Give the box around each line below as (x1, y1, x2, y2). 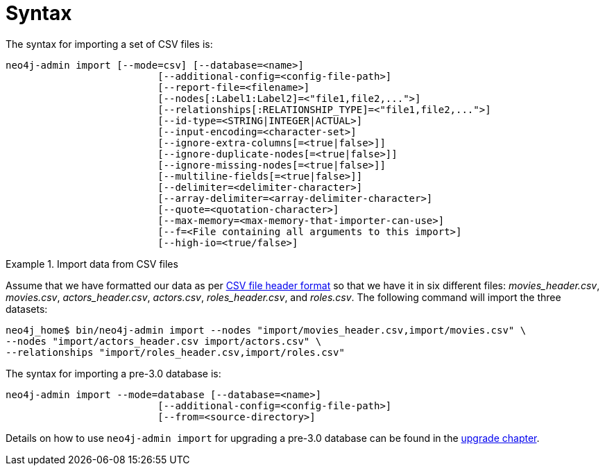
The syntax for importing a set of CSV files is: (6, 37, 213, 50)
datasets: (6, 302, 48, 315)
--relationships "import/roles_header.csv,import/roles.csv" (6, 346, 345, 358)
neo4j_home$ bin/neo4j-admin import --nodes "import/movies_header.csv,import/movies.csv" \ (6, 324, 527, 336)
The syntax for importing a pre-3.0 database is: (6, 367, 221, 379)
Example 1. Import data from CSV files (6, 257, 178, 270)
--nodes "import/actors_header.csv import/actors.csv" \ (6, 335, 322, 347)
